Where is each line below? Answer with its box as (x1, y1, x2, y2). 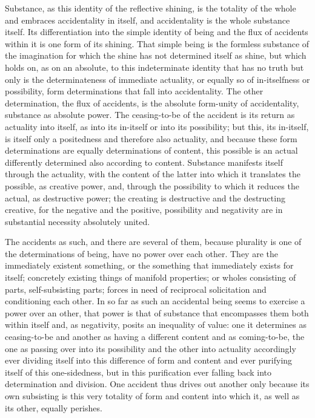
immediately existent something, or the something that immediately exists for (5, 259, 294, 272)
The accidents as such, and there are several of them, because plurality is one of (5, 235, 302, 248)
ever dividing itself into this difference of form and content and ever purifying (5, 354, 293, 367)
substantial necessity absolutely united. (5, 215, 150, 227)
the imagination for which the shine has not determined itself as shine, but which (5, 49, 307, 62)
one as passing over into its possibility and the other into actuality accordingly (5, 342, 296, 354)
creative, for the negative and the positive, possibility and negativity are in (5, 203, 283, 216)
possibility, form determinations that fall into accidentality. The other (5, 85, 264, 97)
